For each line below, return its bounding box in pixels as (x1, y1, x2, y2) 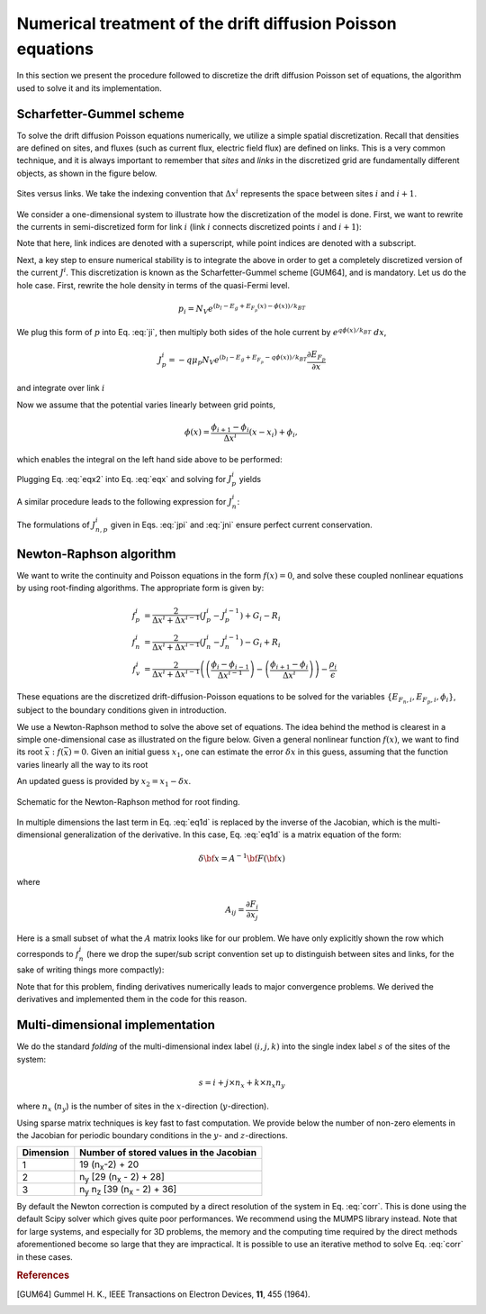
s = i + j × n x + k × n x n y (198, 1077, 285, 1090)
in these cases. (16, 1251, 74, 1262)
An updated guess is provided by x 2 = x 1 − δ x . (16, 776, 192, 789)
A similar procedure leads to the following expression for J (16, 497, 233, 507)
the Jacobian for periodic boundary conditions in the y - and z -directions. (16, 1130, 288, 1141)
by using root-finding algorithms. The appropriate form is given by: (16, 582, 265, 594)
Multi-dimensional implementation (16, 1017, 216, 1033)
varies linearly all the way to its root (16, 759, 148, 770)
